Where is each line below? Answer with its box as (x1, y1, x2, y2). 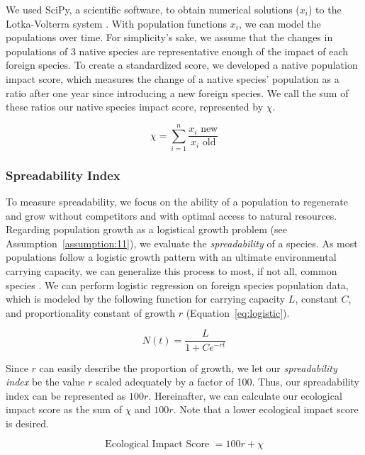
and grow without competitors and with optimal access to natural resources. (6, 208, 337, 223)
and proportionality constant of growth (6, 305, 176, 320)
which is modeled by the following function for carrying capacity (6, 291, 286, 306)
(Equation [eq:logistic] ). (186, 305, 290, 320)
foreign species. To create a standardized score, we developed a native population (6, 57, 358, 72)
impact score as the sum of (6, 402, 122, 417)
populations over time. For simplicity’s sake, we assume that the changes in (6, 30, 333, 45)
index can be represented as (6, 388, 126, 403)
